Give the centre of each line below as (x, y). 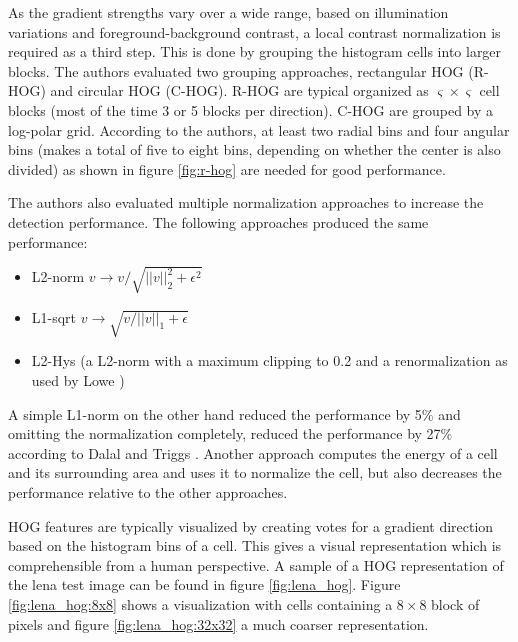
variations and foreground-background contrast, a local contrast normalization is (254, 31)
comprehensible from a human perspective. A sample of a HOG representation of (256, 564)
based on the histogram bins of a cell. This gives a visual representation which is (255, 545)
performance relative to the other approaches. (148, 492)
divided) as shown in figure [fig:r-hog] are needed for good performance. (227, 168)
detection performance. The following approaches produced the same (218, 221)
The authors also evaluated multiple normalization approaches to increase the (246, 202)
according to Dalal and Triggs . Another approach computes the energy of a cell (253, 452)
